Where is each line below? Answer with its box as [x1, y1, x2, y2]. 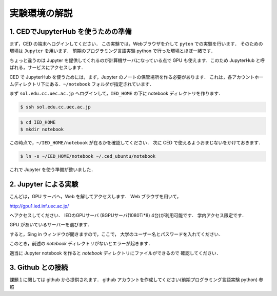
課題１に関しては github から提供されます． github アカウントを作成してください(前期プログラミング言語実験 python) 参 [9, 277, 264, 283]
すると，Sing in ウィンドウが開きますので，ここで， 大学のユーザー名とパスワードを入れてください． [9, 231, 223, 237]
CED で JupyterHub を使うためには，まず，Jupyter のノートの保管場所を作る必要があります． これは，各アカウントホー [9, 74, 264, 80]
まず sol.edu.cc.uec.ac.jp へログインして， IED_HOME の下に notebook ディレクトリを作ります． [9, 90, 223, 97]
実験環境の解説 [9, 8, 73, 19]
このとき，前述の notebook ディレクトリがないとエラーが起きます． [9, 241, 153, 247]
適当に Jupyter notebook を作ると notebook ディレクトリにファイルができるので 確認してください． [9, 250, 221, 256]
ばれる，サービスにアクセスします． [9, 65, 86, 71]
